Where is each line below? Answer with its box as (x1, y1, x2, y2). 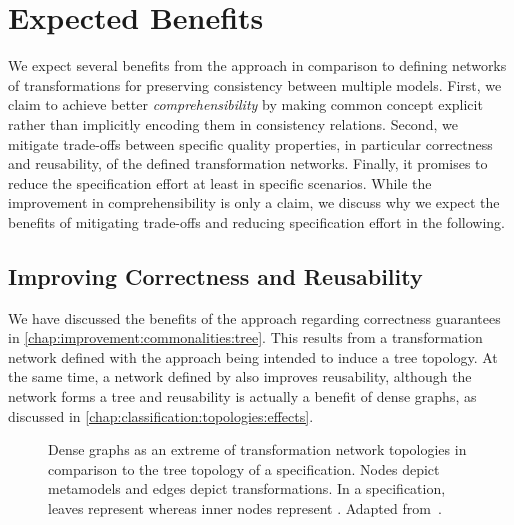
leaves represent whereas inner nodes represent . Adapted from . (48, 498, 442, 519)
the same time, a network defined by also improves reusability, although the (8, 366, 472, 387)
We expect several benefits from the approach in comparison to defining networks (8, 55, 507, 76)
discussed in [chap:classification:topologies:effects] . (8, 405, 314, 426)
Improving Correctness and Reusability (8, 260, 423, 291)
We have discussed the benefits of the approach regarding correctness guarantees (8, 307, 501, 328)
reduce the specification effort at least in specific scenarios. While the (8, 172, 432, 193)
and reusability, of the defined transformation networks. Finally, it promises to (8, 153, 488, 174)
